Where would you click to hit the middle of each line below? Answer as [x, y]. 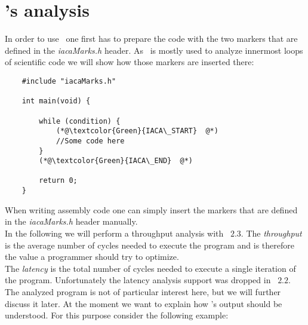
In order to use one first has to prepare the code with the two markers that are [151, 39]
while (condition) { [80, 121]
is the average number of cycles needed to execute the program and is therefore [150, 245]
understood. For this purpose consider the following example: [117, 315]
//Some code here [90, 141]
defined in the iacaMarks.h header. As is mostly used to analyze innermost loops [154, 50]
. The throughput [271, 233]
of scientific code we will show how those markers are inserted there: [130, 62]
